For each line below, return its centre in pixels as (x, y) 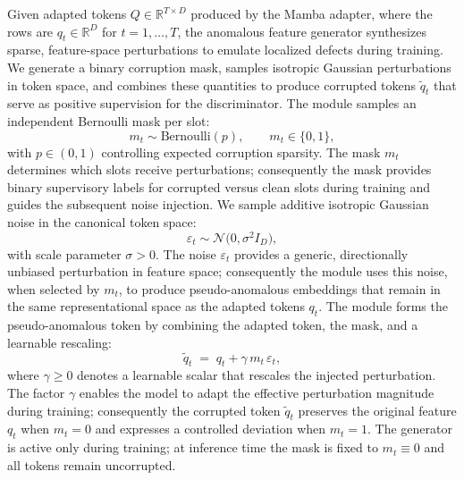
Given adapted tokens (67, 13)
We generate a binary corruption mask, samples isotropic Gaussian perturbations (229, 67)
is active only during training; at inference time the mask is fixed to (193, 447)
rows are (30, 31)
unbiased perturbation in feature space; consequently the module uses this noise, (228, 271)
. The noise (186, 253)
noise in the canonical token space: (102, 221)
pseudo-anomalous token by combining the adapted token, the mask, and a (213, 325)
